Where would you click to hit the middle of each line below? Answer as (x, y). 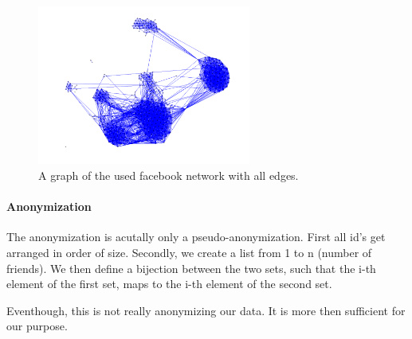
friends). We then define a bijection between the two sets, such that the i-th (191, 268)
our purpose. (37, 326)
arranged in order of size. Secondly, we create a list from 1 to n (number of (189, 252)
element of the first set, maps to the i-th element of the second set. (169, 284)
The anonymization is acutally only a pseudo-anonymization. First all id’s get (196, 237)
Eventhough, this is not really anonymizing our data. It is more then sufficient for (206, 310)
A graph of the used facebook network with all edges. (169, 175)
